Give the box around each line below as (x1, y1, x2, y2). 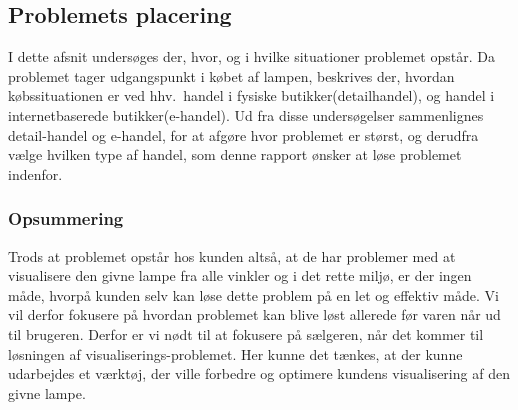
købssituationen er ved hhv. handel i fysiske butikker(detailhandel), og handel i (8, 85, 495, 106)
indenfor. (8, 163, 63, 184)
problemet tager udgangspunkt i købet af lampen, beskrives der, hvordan (8, 65, 455, 86)
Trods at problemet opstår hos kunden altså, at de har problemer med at (8, 245, 456, 266)
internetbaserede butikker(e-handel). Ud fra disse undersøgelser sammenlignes (8, 104, 484, 125)
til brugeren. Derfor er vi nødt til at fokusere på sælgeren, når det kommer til (8, 323, 484, 344)
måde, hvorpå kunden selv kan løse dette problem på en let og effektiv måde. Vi (8, 284, 499, 305)
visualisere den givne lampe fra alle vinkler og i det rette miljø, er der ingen (8, 265, 472, 286)
